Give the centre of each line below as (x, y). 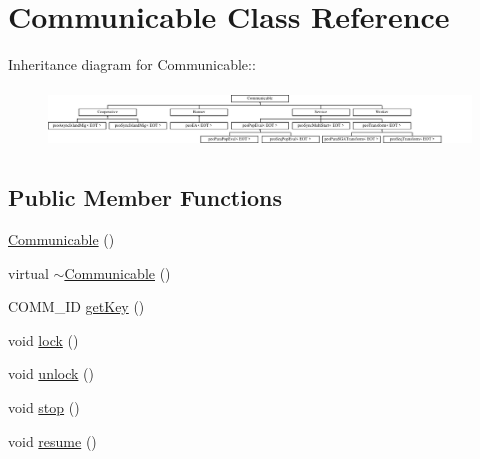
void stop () (44, 406)
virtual (28, 272)
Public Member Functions (145, 197)
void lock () (43, 339)
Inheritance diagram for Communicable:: (132, 64)
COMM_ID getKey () (76, 306)
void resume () (52, 440)
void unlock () (51, 373)
